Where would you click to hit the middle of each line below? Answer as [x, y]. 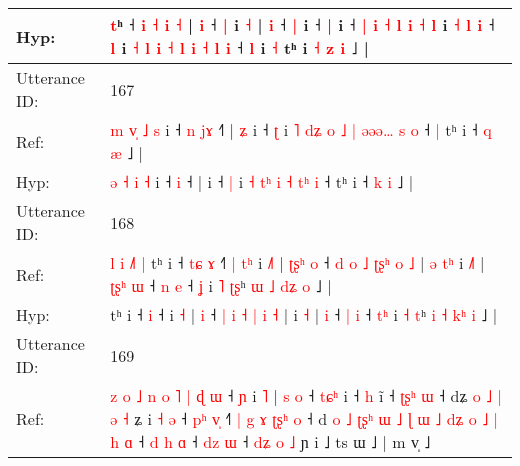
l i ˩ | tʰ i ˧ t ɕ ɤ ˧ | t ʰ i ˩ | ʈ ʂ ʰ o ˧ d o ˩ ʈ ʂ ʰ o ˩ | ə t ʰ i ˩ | [297, 262]
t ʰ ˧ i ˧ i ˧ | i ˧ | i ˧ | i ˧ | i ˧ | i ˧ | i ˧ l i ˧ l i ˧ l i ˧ [302, 24]
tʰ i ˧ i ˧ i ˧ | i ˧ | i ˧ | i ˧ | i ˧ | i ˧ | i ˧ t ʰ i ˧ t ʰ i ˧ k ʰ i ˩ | [304, 314]
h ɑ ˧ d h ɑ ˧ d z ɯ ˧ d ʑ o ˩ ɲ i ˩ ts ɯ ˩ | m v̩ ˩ [270, 441]
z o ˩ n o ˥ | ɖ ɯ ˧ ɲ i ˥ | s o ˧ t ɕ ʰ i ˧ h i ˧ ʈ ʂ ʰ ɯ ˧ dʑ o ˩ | [306, 395]
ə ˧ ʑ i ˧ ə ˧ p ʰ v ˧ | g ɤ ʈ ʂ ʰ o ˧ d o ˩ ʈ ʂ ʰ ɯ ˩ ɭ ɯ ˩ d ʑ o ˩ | [304, 418]
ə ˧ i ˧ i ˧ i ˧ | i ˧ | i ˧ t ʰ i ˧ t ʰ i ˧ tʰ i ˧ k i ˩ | [262, 181]
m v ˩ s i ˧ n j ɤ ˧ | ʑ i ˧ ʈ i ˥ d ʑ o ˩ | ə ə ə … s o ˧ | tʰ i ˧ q [301, 129]
